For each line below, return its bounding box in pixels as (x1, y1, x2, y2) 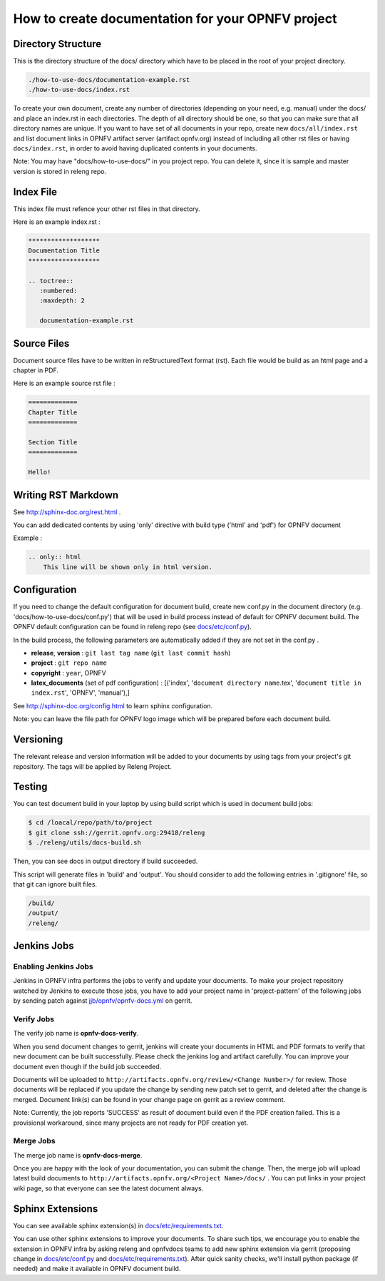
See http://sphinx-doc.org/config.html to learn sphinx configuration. (13, 701, 213, 710)
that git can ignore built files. (13, 879, 98, 888)
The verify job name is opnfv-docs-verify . (13, 1029, 139, 1038)
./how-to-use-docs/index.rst (28, 86, 130, 94)
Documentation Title (28, 247, 100, 255)
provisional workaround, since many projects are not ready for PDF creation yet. (13, 1118, 249, 1127)
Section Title (28, 439, 78, 446)
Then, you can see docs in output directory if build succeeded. (13, 857, 198, 866)
